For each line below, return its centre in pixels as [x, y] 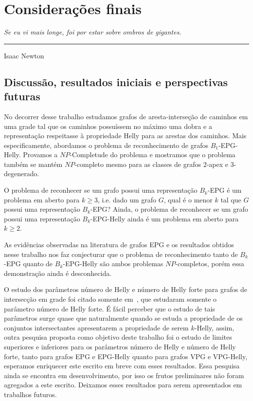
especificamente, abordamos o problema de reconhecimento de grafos [106, 145]
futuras [22, 96]
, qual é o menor [188, 199]
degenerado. [22, 173]
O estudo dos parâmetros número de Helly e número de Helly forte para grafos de [126, 289]
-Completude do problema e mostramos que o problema [153, 155]
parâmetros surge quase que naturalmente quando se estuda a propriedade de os [123, 318]
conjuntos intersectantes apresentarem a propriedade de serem [96, 327]
